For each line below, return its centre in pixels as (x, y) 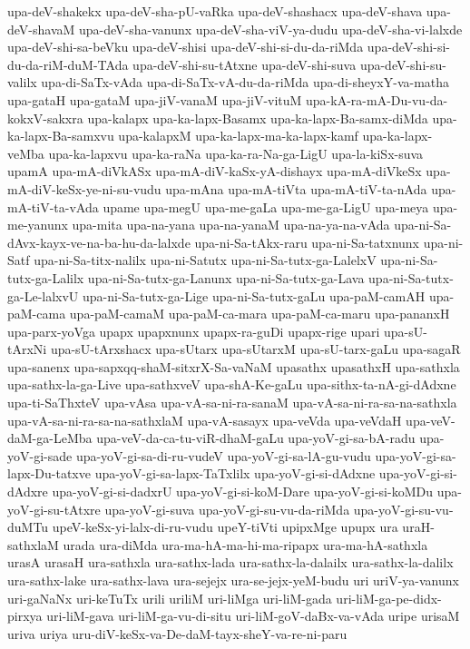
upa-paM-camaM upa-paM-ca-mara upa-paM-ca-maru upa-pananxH (259, 314)
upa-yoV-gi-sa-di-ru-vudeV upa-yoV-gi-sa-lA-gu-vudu (223, 455)
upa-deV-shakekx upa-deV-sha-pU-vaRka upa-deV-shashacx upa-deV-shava (215, 11)
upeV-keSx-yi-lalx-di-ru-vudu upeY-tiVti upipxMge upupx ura (225, 527)
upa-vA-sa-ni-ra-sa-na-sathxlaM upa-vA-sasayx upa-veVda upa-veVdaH (205, 420)
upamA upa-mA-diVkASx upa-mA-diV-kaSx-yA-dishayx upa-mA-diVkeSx (215, 171)
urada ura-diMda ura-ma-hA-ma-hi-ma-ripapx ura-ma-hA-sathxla (245, 544)
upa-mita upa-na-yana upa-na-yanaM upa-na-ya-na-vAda (231, 225)
